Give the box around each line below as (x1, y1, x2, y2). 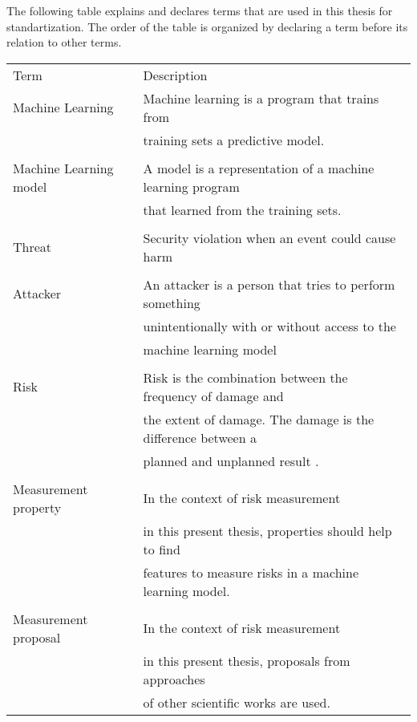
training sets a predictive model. (143, 130, 325, 149)
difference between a (143, 428, 257, 447)
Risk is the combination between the (143, 367, 348, 387)
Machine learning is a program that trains (143, 88, 379, 107)
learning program (143, 176, 240, 196)
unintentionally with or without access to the (143, 316, 396, 335)
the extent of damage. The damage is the (143, 409, 374, 428)
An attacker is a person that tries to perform (143, 274, 395, 294)
